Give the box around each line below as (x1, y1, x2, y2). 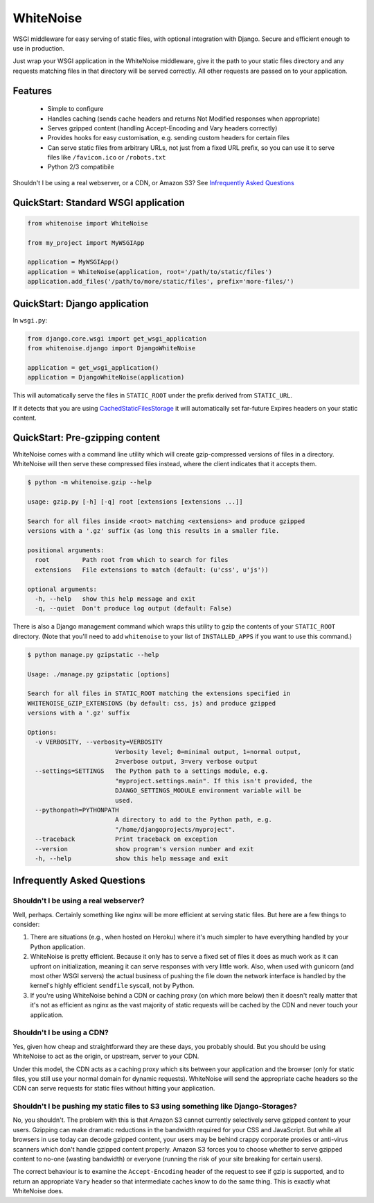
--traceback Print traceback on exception (35, 835, 217, 843)
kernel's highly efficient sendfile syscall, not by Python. (30, 982, 195, 990)
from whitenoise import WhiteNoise (27, 219, 148, 227)
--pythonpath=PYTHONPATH (35, 805, 119, 814)
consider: (12, 920, 40, 929)
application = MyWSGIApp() (27, 258, 119, 266)
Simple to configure (47, 105, 104, 113)
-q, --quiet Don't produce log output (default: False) (35, 604, 232, 613)
